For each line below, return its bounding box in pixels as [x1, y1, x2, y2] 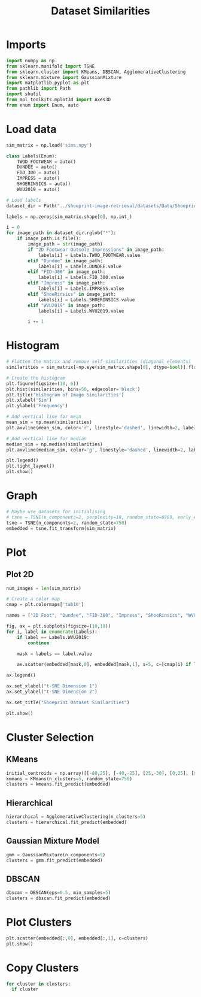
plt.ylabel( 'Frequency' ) [6, 403, 68, 409]
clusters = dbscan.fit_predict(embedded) [6, 895, 111, 902]
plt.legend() [6, 457, 39, 463]
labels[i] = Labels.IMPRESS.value [38, 286, 124, 292]
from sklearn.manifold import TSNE [6, 63, 95, 69]
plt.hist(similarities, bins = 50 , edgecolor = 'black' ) [6, 386, 141, 392]
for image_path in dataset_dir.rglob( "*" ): [6, 230, 117, 236]
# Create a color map [6, 596, 60, 602]
